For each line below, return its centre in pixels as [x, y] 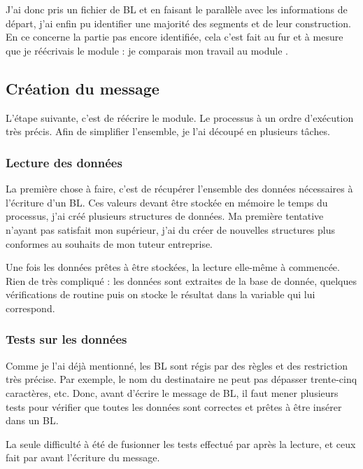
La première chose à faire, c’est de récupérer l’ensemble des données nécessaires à [179, 189]
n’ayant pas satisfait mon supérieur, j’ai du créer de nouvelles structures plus [171, 229]
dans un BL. [32, 420]
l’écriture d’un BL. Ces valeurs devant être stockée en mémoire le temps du [167, 202]
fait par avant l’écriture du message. [83, 457]
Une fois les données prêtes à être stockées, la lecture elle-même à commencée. [173, 267]
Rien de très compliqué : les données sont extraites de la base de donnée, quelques [181, 280]
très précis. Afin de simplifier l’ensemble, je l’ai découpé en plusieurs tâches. [168, 131]
